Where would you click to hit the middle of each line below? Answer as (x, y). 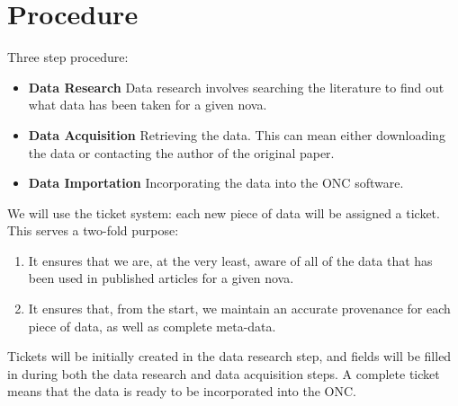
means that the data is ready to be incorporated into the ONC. (182, 391)
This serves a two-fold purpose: (93, 230)
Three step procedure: (68, 57)
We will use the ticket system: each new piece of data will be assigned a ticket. (224, 212)
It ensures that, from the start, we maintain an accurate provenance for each (239, 309)
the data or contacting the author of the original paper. (181, 152)
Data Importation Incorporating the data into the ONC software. (216, 183)
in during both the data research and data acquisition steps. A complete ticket (224, 373)
